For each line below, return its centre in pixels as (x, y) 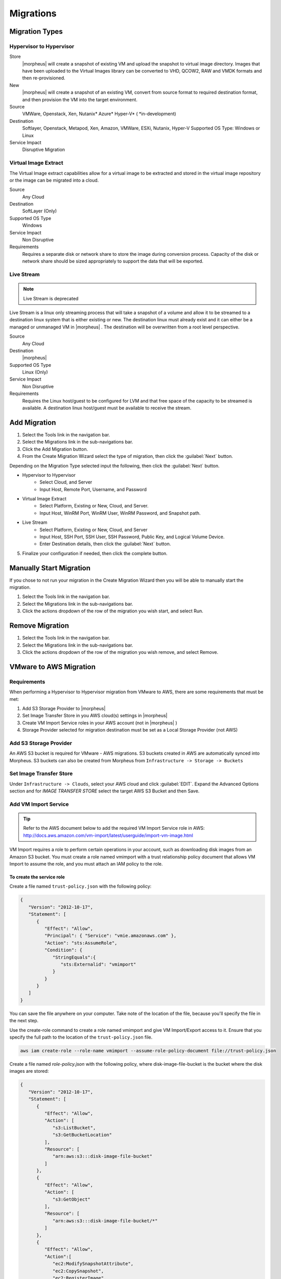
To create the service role (37, 877)
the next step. (24, 1021)
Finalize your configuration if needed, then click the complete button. (95, 553)
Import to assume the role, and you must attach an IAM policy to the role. (86, 864)
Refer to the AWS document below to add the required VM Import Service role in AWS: (114, 828)
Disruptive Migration (44, 150)
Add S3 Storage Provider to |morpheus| (64, 708)
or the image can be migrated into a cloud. (54, 180)
